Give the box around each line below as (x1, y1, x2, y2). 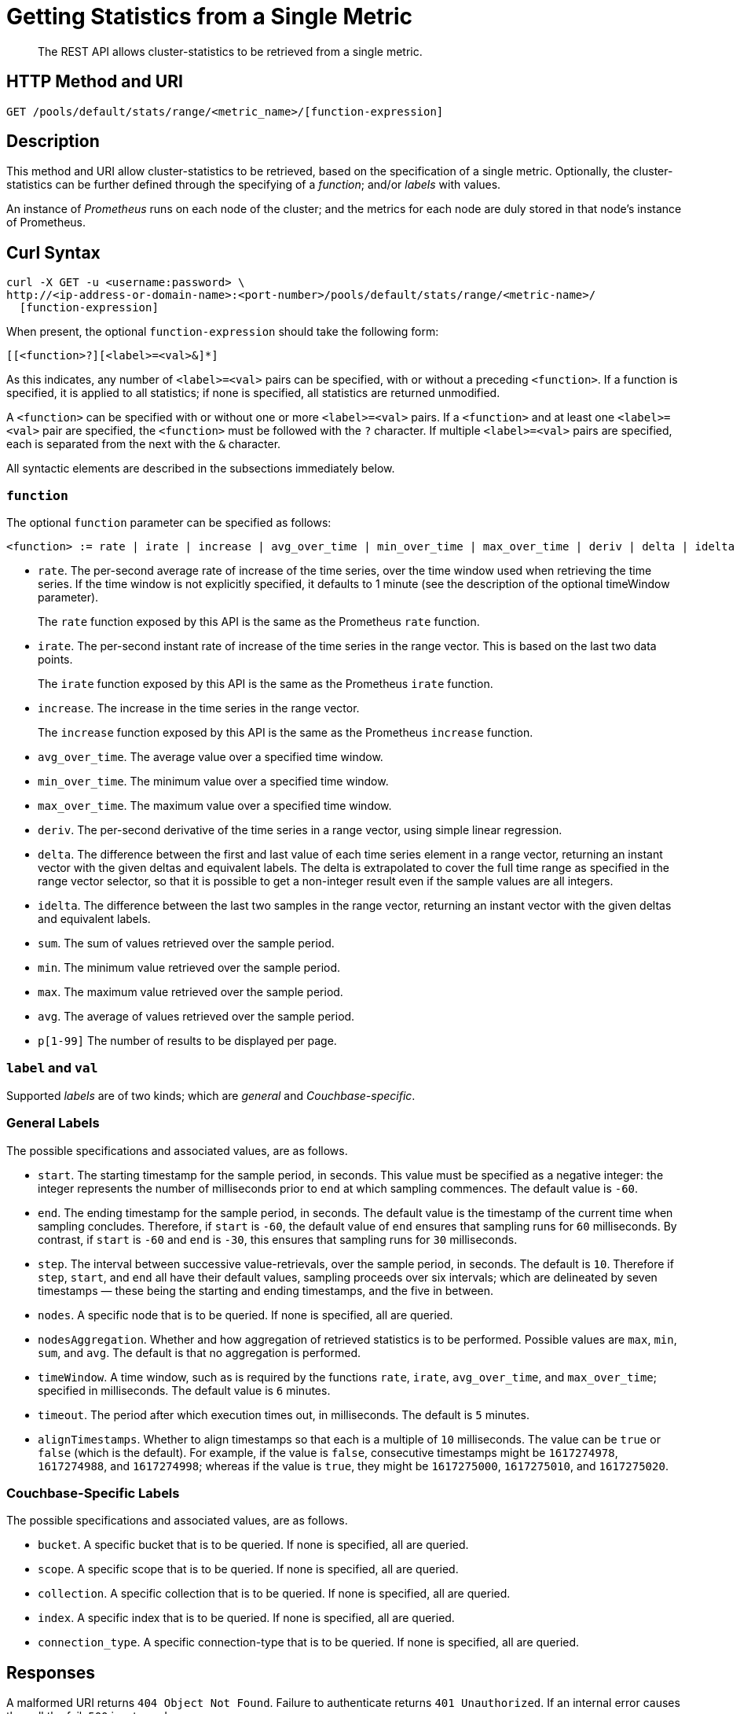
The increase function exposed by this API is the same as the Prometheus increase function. (38, 726, 533, 740)
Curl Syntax (6, 242, 101, 263)
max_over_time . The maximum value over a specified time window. (38, 799, 392, 813)
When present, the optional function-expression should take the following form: (6, 325, 439, 339)
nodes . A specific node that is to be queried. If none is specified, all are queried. (38, 1308, 453, 1322)
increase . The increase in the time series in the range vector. (38, 701, 360, 715)
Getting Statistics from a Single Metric (6, 3, 413, 30)
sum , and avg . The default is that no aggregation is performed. (38, 1345, 361, 1359)
